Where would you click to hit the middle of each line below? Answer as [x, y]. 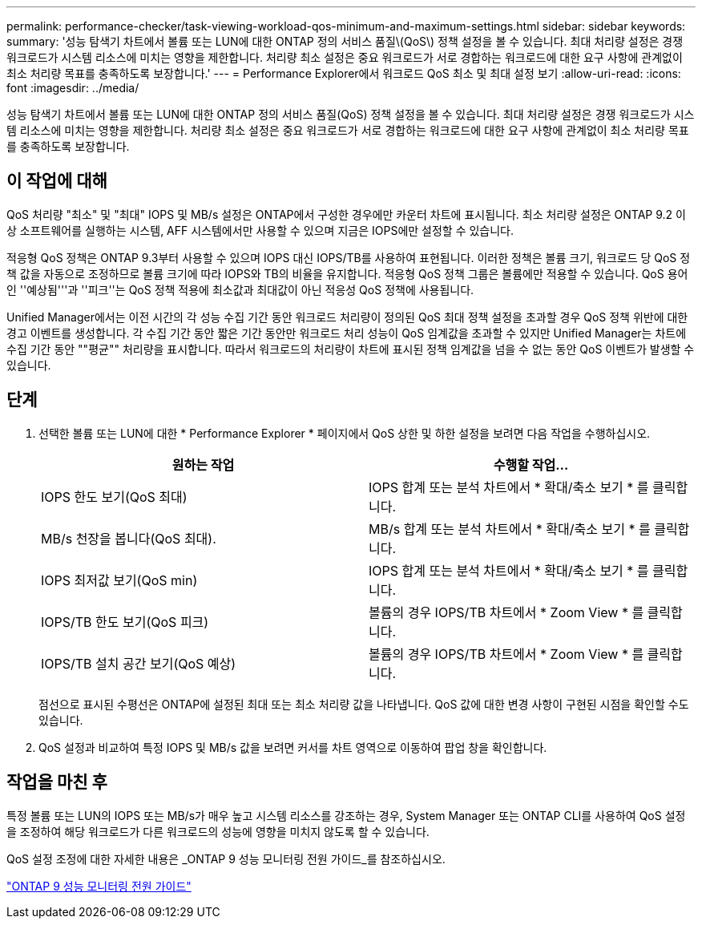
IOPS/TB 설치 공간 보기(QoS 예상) [139, 663]
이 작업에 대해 [57, 181]
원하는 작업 [203, 465]
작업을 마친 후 [57, 782]
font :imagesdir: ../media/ [73, 88]
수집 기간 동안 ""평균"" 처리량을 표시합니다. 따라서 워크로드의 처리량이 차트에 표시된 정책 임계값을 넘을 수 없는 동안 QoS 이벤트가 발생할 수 [351, 349]
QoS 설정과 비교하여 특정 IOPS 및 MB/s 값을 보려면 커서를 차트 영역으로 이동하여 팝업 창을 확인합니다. [293, 747]
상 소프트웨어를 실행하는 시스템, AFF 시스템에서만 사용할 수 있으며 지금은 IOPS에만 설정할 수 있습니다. [260, 230]
